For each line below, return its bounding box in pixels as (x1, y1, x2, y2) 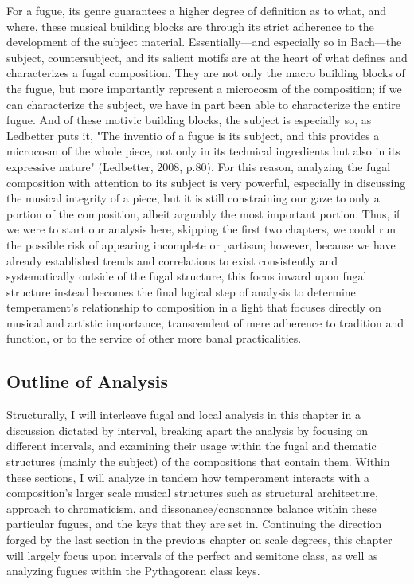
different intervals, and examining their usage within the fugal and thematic (6, 437, 377, 454)
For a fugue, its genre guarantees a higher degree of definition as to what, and (6, 2, 387, 18)
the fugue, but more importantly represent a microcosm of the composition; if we (6, 80, 402, 96)
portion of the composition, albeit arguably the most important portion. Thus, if (6, 205, 400, 221)
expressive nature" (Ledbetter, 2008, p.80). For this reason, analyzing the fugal (6, 158, 391, 174)
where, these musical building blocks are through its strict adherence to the (6, 18, 374, 34)
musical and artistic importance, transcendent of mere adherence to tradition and (6, 314, 404, 331)
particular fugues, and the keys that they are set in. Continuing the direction (6, 515, 382, 532)
